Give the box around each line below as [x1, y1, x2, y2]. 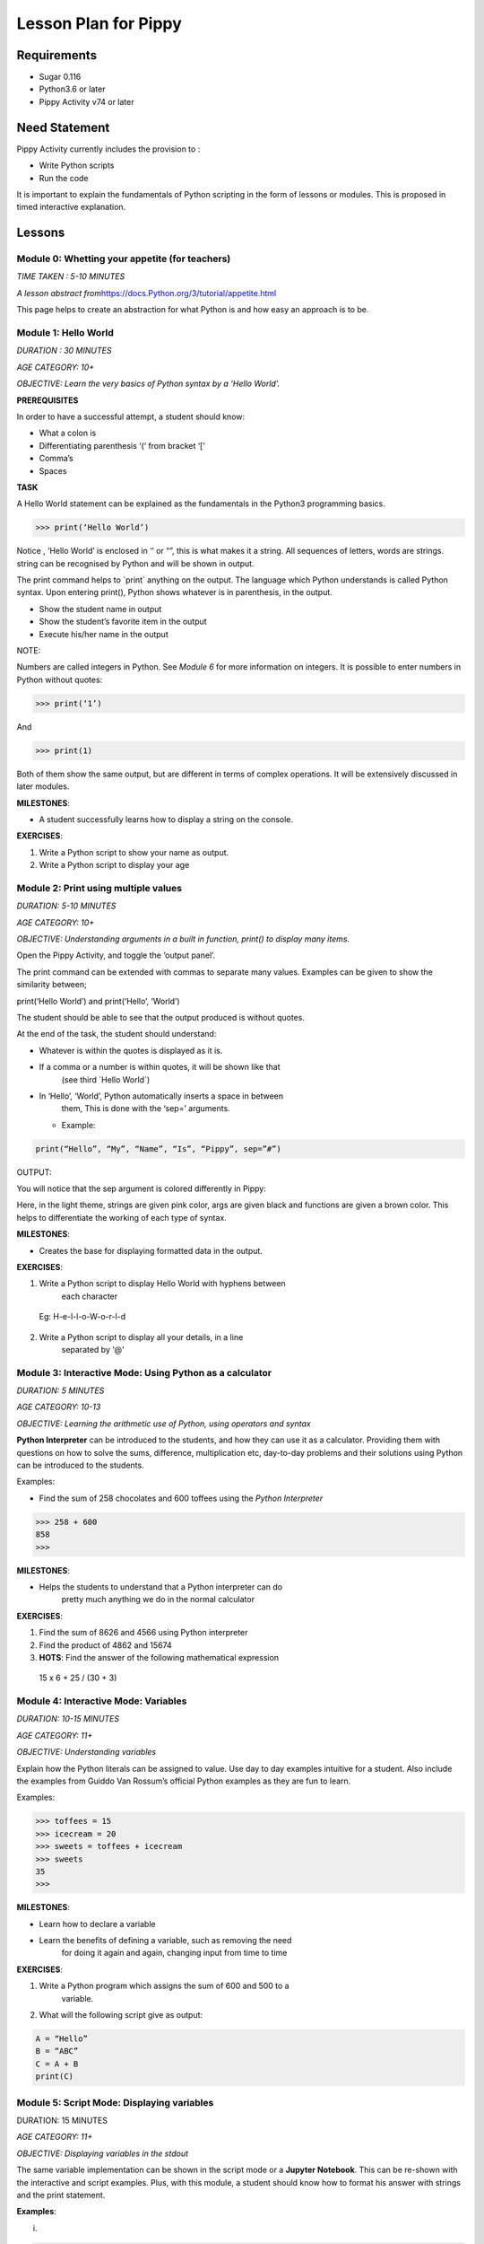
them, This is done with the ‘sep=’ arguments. [61, 1103, 230, 1114]
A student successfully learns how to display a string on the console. [39, 813, 294, 825]
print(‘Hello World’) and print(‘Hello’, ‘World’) [16, 995, 180, 1006]
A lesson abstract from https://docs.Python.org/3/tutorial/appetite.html [16, 287, 277, 298]
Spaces [39, 465, 67, 476]
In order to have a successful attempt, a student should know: [16, 411, 246, 422]
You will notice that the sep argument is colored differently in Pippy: [16, 1183, 266, 1194]
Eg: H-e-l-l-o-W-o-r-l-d [39, 1311, 126, 1322]
